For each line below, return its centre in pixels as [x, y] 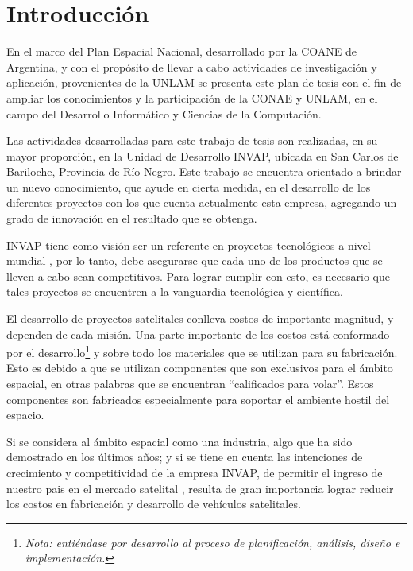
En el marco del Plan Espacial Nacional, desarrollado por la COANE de [181, 51]
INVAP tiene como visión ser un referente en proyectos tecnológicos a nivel [189, 245]
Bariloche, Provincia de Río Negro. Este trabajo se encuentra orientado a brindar [204, 171]
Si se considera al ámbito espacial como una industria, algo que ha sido [179, 441]
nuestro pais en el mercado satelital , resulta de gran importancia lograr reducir [200, 488]
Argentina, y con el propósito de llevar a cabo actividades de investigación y [192, 66]
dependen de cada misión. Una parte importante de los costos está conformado [198, 334]
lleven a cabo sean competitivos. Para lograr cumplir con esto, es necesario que [198, 276]
